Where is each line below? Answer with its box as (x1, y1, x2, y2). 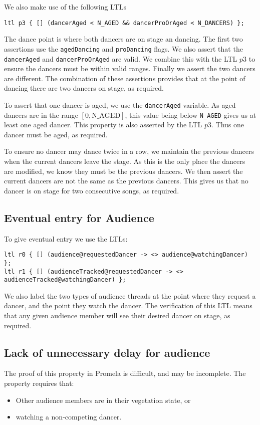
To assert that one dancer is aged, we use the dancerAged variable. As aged (4, 99, 236, 110)
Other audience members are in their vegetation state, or (16, 394, 191, 405)
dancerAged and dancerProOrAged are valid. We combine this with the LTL (4, 53, 237, 64)
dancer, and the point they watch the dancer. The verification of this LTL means (4, 300, 252, 311)
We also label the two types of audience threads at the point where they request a (4, 290, 256, 301)
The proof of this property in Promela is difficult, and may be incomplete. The (4, 368, 246, 378)
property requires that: (4, 378, 74, 388)
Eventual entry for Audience (4, 209, 154, 225)
